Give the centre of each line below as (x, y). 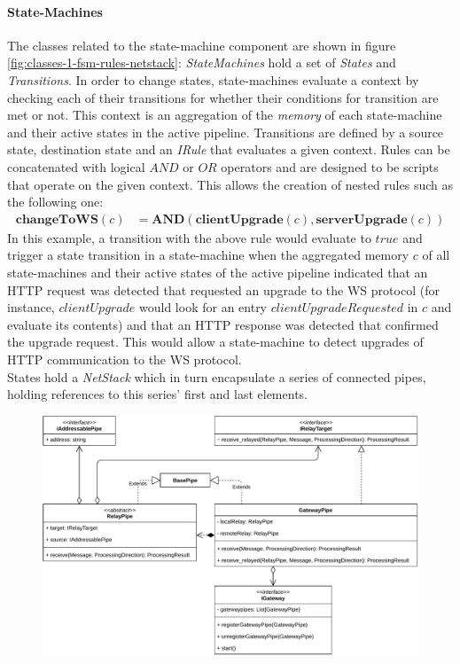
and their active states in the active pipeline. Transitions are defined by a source (226, 132)
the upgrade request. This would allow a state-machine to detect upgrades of (215, 342)
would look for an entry (203, 307)
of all (436, 255)
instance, (31, 307)
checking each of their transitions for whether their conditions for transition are (223, 97)
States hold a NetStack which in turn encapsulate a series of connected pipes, (217, 376)
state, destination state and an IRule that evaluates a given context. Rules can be (229, 149)
